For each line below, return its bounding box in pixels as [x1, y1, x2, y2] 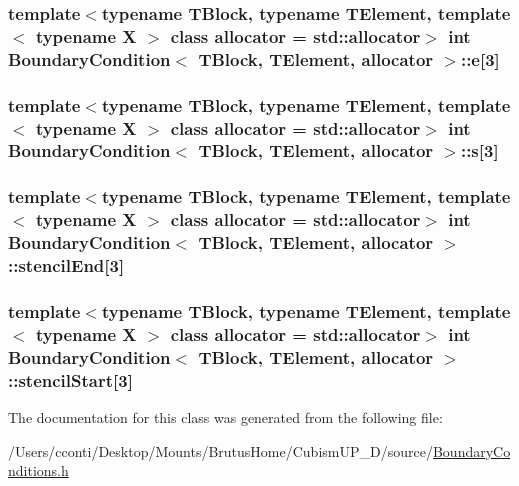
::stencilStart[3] [8, 367, 133, 392]
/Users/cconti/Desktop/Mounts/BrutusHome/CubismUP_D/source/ [8, 440, 433, 461]
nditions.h [8, 460, 69, 481]
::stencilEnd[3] [8, 253, 125, 278]
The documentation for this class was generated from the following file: [8, 406, 443, 427]
